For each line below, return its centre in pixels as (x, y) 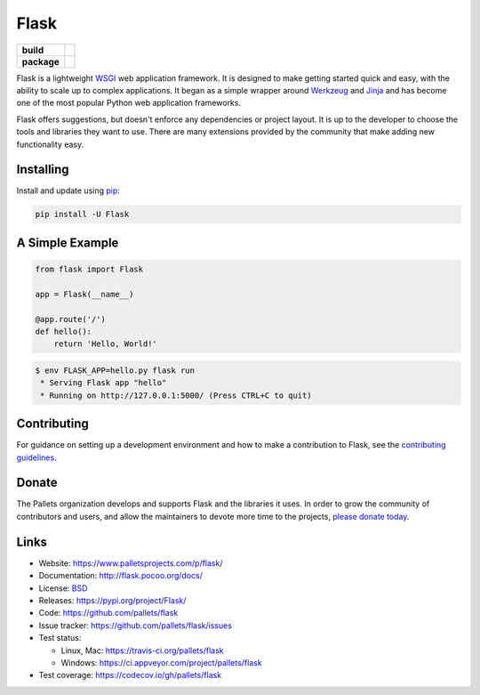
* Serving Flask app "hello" (104, 383)
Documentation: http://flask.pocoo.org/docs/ (121, 576)
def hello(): (64, 331)
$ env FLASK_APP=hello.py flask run (115, 370)
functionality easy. (50, 144)
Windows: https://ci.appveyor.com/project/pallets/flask (161, 662)
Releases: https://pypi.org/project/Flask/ (112, 600)
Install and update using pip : (68, 190)
